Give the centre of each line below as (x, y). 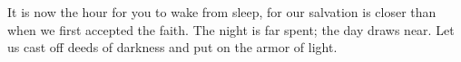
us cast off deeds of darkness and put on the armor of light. (172, 47)
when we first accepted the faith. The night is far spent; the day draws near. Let (231, 29)
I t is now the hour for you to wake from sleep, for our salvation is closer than (222, 12)
